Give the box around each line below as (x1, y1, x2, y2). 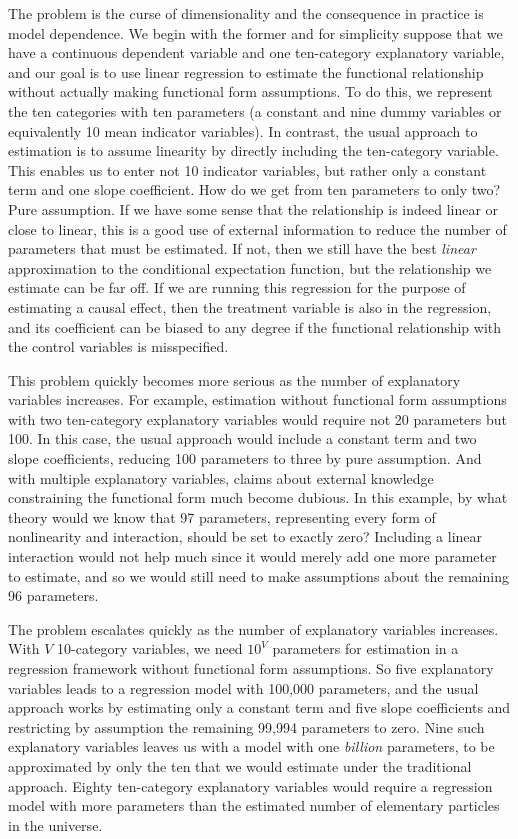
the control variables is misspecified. (8, 336, 229, 357)
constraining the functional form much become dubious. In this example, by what (8, 487, 508, 508)
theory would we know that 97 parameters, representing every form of (8, 506, 436, 527)
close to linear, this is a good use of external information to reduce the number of (8, 218, 507, 239)
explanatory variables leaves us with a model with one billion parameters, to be (8, 736, 495, 757)
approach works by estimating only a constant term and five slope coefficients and (8, 697, 511, 718)
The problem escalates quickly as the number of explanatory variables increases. (8, 618, 499, 639)
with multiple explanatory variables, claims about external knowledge (8, 467, 434, 488)
